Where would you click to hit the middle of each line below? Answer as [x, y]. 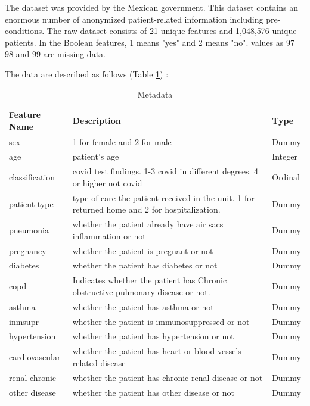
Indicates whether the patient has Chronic [150, 280]
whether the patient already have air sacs [148, 224]
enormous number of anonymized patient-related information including [134, 19]
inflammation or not [109, 235]
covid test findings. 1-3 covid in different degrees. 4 [165, 171]
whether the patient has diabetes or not [145, 265]
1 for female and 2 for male [122, 141]
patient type [31, 203]
